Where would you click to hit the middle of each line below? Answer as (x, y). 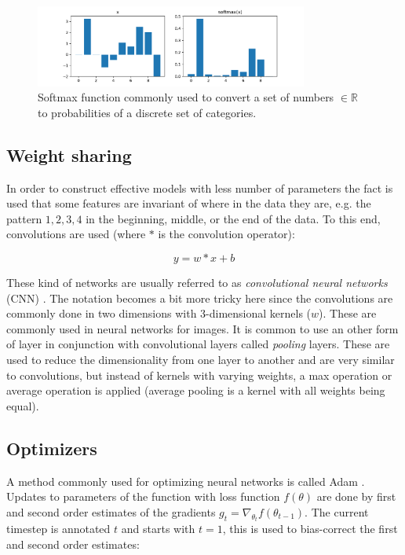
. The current (337, 511)
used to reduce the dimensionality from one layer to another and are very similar (201, 360)
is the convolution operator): (226, 234)
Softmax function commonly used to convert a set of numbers (186, 97)
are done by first (356, 496)
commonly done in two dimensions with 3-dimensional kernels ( (159, 313)
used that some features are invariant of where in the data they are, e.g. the (189, 203)
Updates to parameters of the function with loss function (143, 496)
